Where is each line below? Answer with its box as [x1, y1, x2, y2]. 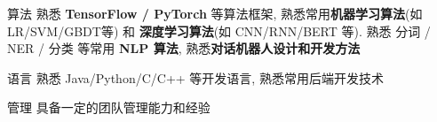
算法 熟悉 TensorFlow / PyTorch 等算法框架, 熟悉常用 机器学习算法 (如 [7, 4, 423, 22]
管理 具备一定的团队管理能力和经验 [7, 98, 211, 117]
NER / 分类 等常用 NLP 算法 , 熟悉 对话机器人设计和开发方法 [7, 39, 361, 57]
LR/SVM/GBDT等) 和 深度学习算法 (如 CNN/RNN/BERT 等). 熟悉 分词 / [7, 21, 431, 40]
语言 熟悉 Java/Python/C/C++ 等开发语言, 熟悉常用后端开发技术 [7, 68, 384, 87]
